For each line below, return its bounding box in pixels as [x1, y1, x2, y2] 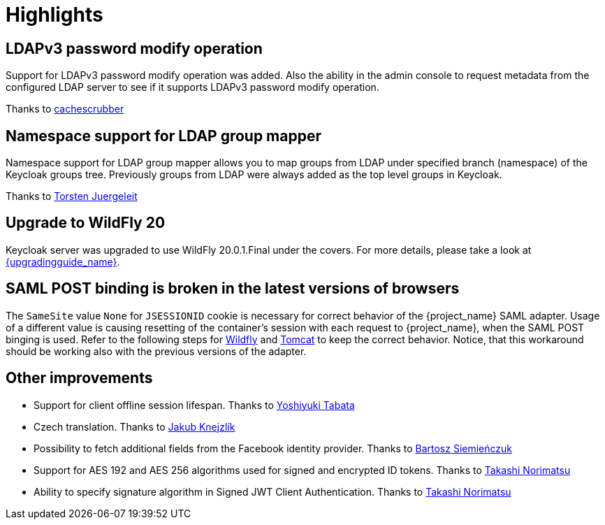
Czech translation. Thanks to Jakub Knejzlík [34, 420, 235, 433]
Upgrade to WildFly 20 [6, 214, 166, 232]
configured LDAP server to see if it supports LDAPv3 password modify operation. [6, 81, 379, 94]
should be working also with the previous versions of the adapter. [6, 345, 307, 357]
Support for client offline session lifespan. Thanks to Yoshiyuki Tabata [34, 398, 355, 411]
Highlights [6, 3, 103, 27]
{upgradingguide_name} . [6, 255, 120, 268]
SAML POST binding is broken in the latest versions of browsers [6, 280, 460, 298]
